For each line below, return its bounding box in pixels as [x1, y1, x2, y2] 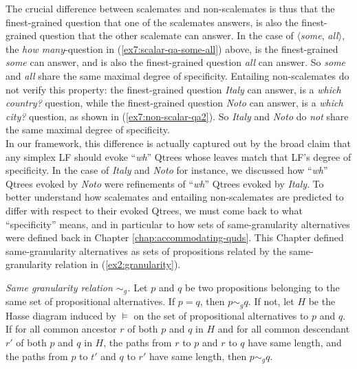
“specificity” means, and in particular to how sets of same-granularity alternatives [6, 216, 350, 231]
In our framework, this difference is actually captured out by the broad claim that [6, 135, 351, 150]
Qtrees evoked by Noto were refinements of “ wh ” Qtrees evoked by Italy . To [6, 176, 324, 190]
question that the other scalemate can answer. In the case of [39, 28, 294, 43]
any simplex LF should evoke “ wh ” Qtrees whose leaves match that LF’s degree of [6, 149, 351, 164]
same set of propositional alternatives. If [6, 294, 175, 309]
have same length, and [248, 335, 342, 349]
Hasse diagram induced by [6, 308, 116, 322]
